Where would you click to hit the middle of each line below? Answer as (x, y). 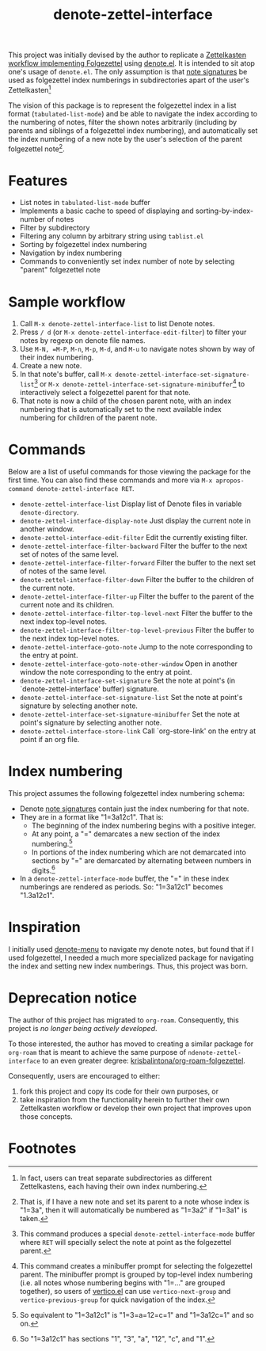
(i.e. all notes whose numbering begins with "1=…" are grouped (122, 1283)
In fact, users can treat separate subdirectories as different (116, 1178)
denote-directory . (49, 512)
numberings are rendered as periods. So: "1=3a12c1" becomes (121, 887)
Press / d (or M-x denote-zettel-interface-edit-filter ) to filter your (133, 332)
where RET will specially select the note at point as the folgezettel (125, 1243)
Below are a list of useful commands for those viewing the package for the (129, 471)
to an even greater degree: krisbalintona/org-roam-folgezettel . (144, 1061)
